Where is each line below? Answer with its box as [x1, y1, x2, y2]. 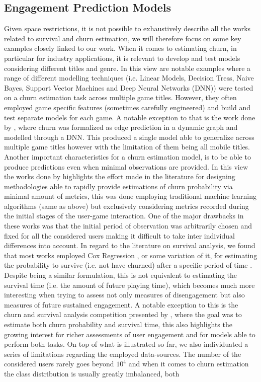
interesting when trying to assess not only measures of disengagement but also [4, 289, 245, 300]
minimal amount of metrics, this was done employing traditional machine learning [4, 191, 257, 201]
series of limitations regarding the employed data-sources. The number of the [4, 348, 241, 359]
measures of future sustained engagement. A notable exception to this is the [4, 299, 238, 310]
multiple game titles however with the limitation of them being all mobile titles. [4, 141, 250, 152]
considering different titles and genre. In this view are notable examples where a [4, 62, 251, 73]
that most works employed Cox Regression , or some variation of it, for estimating [4, 250, 257, 260]
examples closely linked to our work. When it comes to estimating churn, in [4, 43, 237, 53]
